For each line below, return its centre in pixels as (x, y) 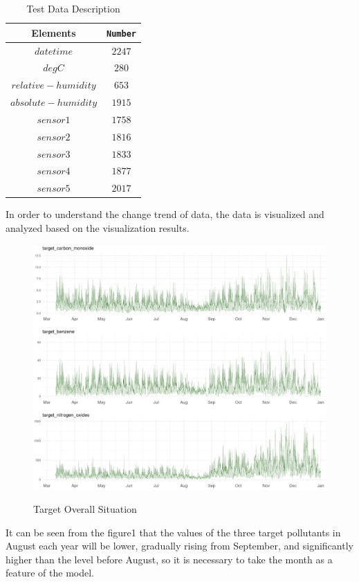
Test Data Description (73, 8)
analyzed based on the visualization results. (98, 227)
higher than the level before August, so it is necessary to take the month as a (169, 559)
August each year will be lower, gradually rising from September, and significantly (179, 546)
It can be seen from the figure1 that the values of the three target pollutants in (173, 532)
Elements (54, 32)
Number (121, 34)
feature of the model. (50, 573)
